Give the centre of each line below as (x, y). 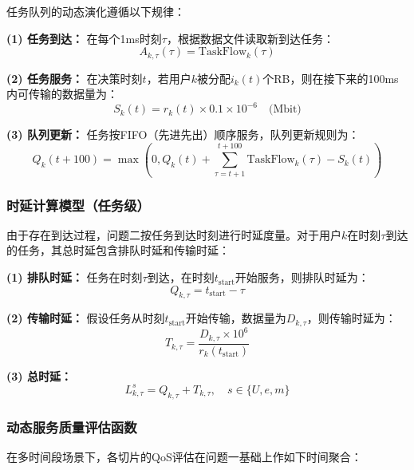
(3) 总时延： (39, 375)
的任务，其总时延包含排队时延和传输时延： (118, 250)
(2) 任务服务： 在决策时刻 (75, 78)
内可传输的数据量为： (62, 94)
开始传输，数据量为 (236, 318)
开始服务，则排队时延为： (302, 277)
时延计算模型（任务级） (78, 205)
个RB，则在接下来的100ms (331, 78)
